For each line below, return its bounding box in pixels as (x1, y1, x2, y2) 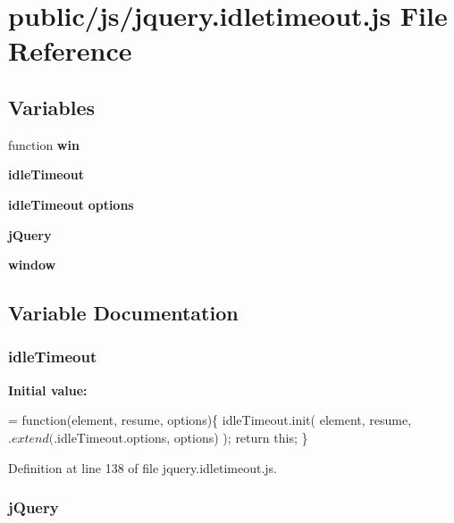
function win (8, 135, 80, 154)
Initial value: (8, 380, 88, 399)
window (8, 255, 56, 274)
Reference (8, 32, 132, 69)
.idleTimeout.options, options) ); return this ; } (54, 428, 308, 446)
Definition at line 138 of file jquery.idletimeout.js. (8, 458, 277, 477)
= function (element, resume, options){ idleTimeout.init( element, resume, (8, 411, 412, 429)
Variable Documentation (8, 299, 239, 327)
